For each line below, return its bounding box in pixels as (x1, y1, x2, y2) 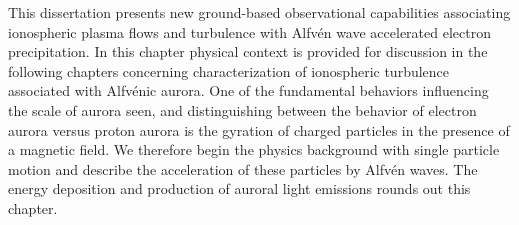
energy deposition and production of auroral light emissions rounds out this (8, 178, 471, 199)
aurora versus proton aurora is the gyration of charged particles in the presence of (8, 119, 510, 140)
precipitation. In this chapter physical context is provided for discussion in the (8, 41, 488, 62)
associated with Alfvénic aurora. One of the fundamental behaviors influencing (8, 80, 489, 101)
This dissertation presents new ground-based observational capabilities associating (8, 2, 511, 22)
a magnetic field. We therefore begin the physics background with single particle (8, 139, 500, 160)
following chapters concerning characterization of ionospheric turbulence (8, 60, 450, 81)
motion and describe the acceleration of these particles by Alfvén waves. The (8, 158, 478, 179)
